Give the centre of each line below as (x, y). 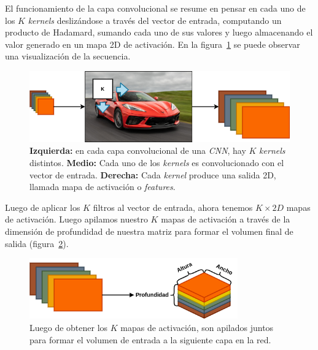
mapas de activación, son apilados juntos (197, 327)
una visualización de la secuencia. (68, 56)
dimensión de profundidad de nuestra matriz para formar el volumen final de (149, 231)
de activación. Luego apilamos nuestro (76, 219)
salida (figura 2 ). (37, 243)
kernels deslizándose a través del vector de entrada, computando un (155, 20)
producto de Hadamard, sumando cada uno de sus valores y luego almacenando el (159, 32)
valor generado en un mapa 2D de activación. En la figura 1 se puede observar (153, 44)
